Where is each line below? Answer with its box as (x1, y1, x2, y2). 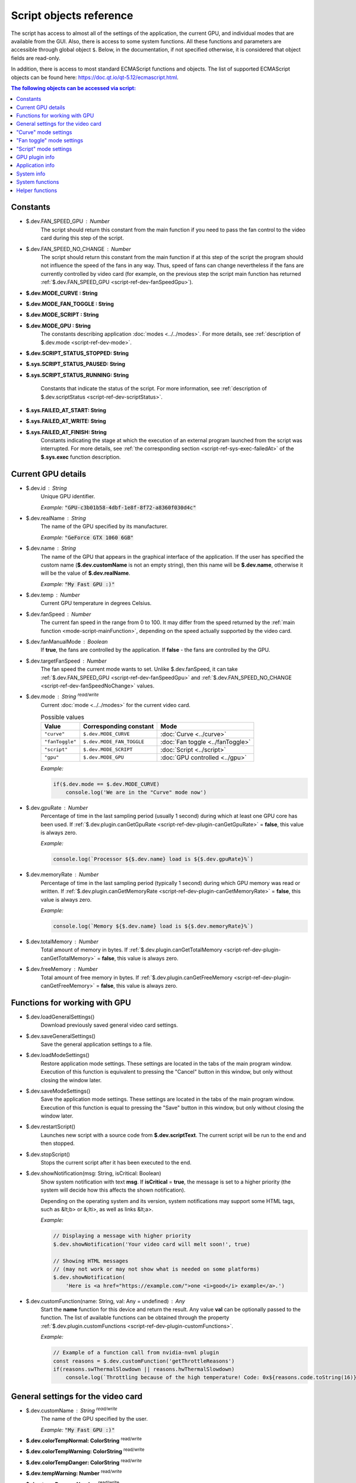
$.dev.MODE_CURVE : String (26, 289, 98, 297)
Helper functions (16, 187, 58, 194)
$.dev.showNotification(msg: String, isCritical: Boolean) (26, 1170, 161, 1177)
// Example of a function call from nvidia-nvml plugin (53, 1350, 220, 1356)
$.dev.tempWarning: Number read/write (26, 1469, 122, 1477)
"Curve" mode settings (16, 128, 72, 136)
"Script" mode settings (16, 145, 72, 152)
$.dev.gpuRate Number (26, 804, 88, 811)
